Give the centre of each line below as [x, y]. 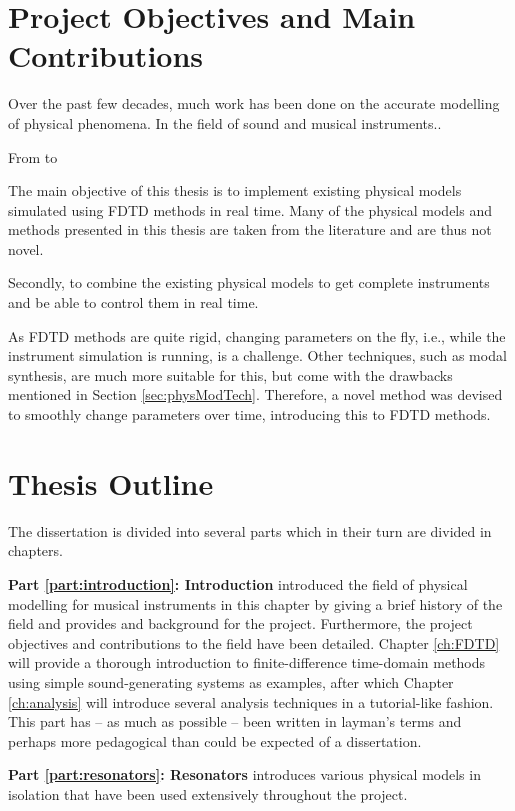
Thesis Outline [111, 482]
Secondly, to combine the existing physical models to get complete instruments [249, 282]
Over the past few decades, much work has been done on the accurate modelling [254, 103]
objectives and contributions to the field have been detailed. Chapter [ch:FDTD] [254, 642]
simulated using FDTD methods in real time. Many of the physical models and [250, 209]
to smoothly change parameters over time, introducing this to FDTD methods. [249, 414]
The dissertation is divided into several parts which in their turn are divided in [250, 530]
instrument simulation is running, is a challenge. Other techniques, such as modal [257, 355]
